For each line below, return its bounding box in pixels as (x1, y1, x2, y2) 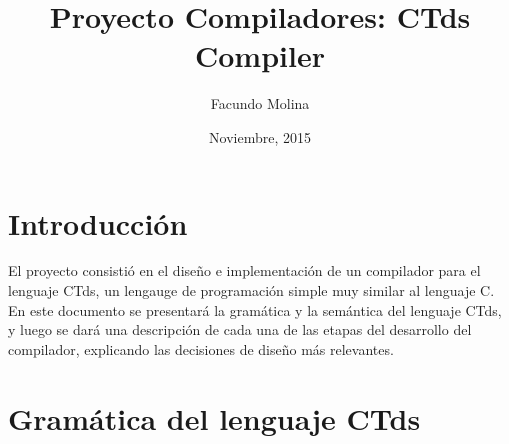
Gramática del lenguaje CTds (8, 397, 421, 438)
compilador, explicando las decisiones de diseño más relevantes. (8, 338, 394, 359)
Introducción (8, 202, 188, 243)
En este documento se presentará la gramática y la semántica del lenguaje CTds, (8, 299, 502, 320)
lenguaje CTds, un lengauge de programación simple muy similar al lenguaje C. (8, 280, 495, 301)
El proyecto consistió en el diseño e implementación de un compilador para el (8, 260, 481, 281)
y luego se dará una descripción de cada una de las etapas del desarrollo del (8, 319, 472, 340)
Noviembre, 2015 (209, 126, 311, 147)
